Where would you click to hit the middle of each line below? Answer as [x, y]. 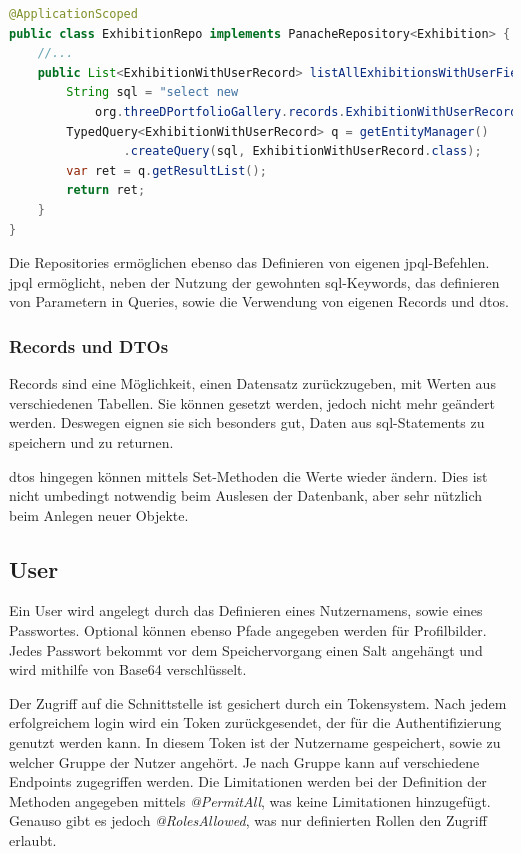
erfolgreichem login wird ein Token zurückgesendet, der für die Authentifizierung [255, 722]
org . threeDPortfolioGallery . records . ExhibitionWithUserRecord [306, 111]
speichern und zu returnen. [91, 441]
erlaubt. [33, 840]
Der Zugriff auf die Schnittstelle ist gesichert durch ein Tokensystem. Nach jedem [258, 702]
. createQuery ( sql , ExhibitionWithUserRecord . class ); [302, 151]
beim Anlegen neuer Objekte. [99, 514]
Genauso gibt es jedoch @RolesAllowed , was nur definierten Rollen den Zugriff [248, 820]
